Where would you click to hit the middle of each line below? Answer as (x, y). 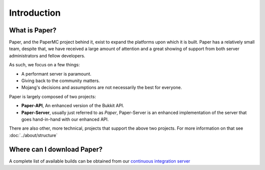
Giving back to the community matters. (61, 81)
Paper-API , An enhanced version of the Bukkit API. (73, 106)
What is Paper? (33, 30)
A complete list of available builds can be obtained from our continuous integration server (100, 161)
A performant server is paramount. (56, 74)
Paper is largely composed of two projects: (53, 96)
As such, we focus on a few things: (44, 65)
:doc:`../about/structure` (33, 135)
